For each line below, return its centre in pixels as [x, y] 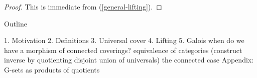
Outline [16, 23]
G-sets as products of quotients [52, 69]
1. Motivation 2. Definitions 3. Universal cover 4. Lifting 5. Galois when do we [124, 40]
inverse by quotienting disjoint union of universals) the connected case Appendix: [129, 60]
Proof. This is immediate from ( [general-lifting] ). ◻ [83, 6]
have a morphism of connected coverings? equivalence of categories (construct [123, 50]
